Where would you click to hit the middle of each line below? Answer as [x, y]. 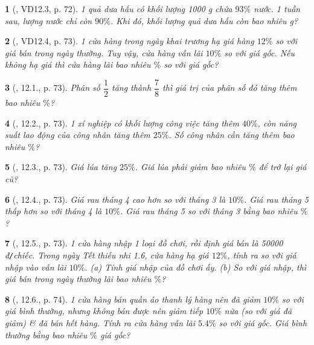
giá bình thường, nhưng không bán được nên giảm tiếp [104, 311]
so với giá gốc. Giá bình [263, 323]
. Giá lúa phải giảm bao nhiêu [191, 167]
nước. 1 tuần [277, 8]
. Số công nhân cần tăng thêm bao [232, 135]
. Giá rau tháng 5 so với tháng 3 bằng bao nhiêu [209, 211]
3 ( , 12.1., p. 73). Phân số [53, 87]
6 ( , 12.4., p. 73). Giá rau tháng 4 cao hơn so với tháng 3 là [115, 199]
